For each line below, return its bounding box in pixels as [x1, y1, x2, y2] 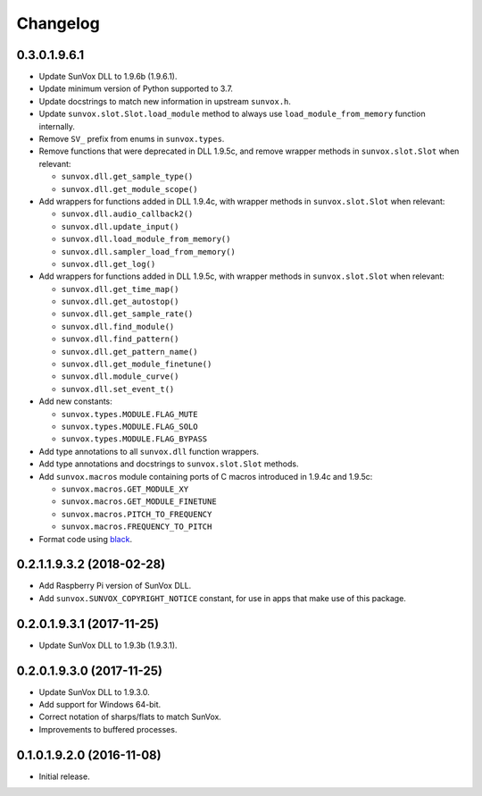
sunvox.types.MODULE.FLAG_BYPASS [61, 434, 208, 444]
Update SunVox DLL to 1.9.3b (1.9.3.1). [38, 640, 178, 650]
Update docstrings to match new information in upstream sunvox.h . [38, 96, 292, 106]
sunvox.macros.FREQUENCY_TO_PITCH [61, 522, 212, 532]
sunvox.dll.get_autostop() [61, 297, 179, 307]
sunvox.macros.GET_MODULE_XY [61, 483, 189, 494]
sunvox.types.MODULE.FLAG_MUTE [61, 409, 198, 419]
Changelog [16, 13, 100, 33]
